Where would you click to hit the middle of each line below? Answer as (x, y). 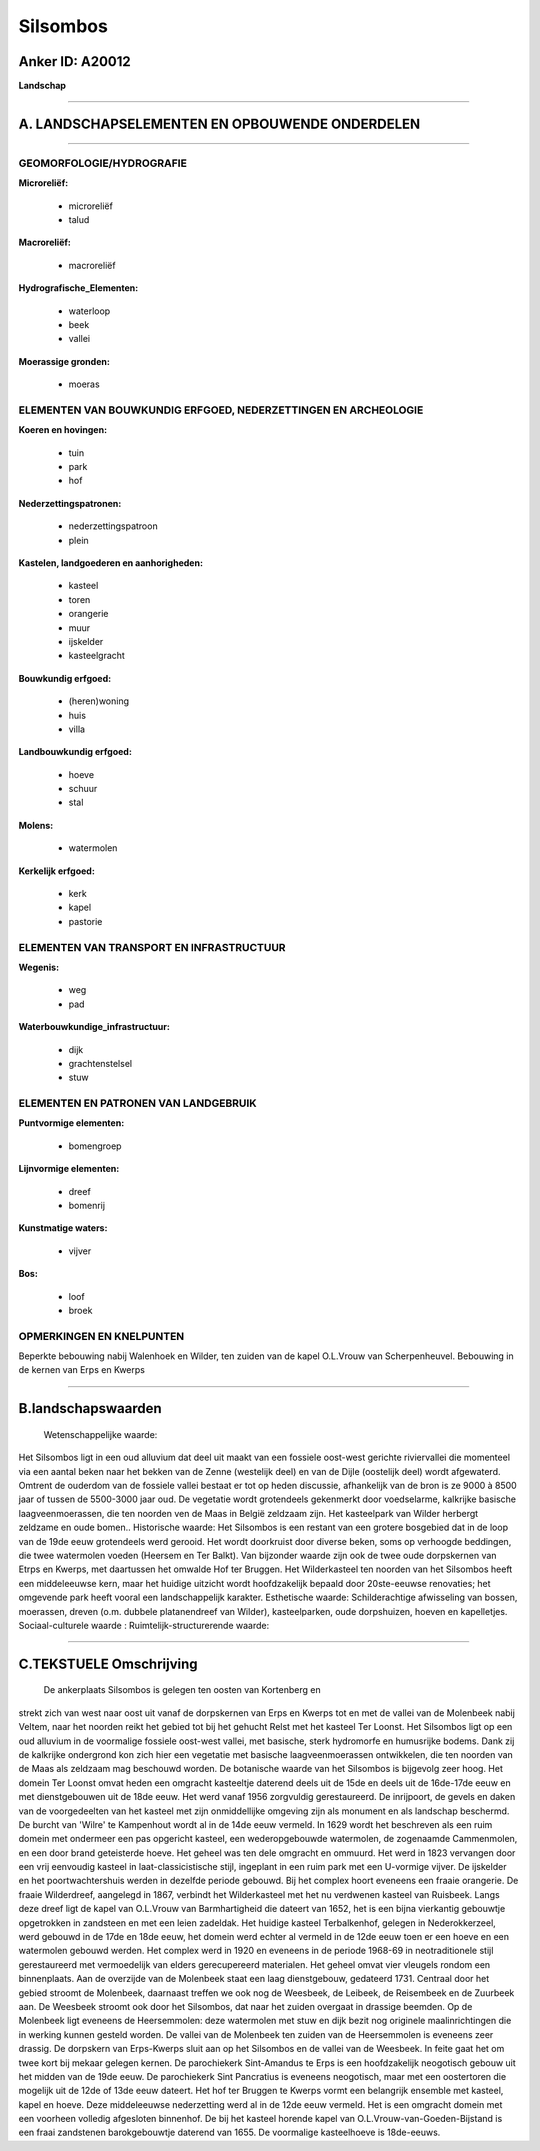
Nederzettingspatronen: (70, 503)
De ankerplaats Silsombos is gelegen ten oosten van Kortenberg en (182, 1690)
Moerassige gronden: (64, 361)
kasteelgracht (96, 656)
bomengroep (95, 1146)
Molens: (36, 825)
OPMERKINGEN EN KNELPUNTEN (101, 1336)
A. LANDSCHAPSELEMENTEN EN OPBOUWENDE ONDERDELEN (219, 123)
